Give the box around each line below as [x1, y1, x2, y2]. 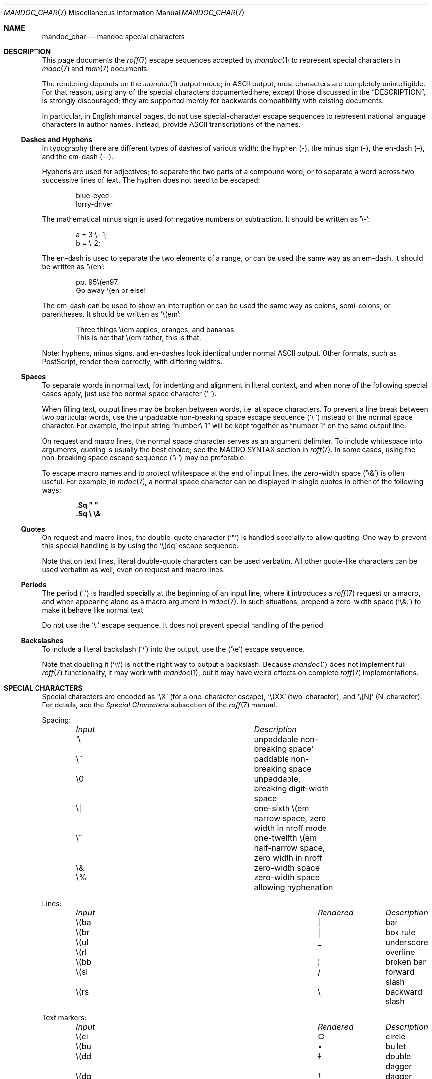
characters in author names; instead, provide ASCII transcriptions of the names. [42, 120, 301, 128]
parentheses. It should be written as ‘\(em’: [42, 310, 181, 318]
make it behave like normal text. [42, 606, 145, 614]
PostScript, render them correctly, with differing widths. [42, 357, 223, 366]
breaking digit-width [254, 784, 329, 793]
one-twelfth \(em [254, 833, 317, 843]
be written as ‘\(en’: [42, 262, 105, 271]
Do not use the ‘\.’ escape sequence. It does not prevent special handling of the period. [42, 621, 325, 629]
